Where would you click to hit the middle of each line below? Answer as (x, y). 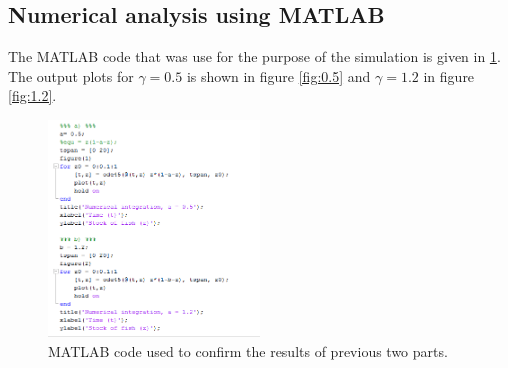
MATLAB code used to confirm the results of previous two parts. (248, 350)
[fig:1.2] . (32, 95)
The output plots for (71, 75)
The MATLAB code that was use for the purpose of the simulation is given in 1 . (254, 56)
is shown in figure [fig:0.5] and (278, 75)
